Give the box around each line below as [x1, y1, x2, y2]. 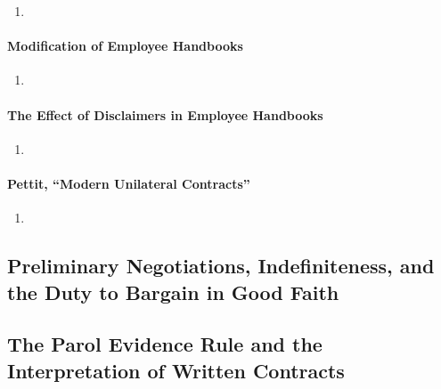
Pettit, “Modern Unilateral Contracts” [7, 174, 250, 192]
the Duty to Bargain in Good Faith [7, 278, 339, 305]
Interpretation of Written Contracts [7, 356, 345, 384]
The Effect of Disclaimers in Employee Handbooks [7, 105, 323, 124]
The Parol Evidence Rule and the [7, 330, 323, 358]
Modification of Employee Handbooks [7, 36, 243, 55]
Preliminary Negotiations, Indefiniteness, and [7, 252, 435, 280]
